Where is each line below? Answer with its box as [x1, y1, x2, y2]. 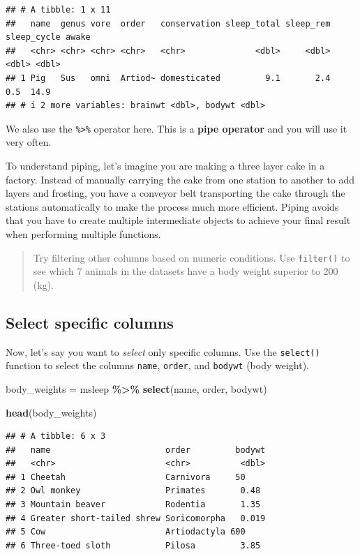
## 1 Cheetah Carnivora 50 [6, 472, 246, 482]
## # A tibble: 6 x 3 [6, 431, 106, 442]
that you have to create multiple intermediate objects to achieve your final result [6, 213, 351, 227]
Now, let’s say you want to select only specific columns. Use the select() [6, 344, 320, 359]
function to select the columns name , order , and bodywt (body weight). [6, 358, 310, 373]
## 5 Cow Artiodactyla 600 [6, 527, 246, 537]
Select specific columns [6, 311, 174, 333]
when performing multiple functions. [6, 226, 161, 241]
